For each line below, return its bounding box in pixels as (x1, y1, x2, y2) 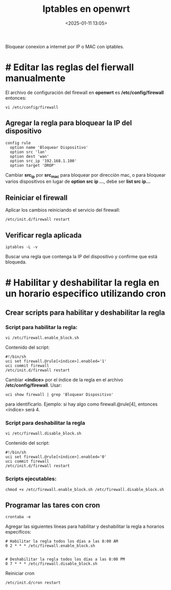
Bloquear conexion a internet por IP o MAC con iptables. (5, 43, 124, 49)
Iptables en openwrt (42, 3, 130, 15)
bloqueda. (5, 259, 27, 265)
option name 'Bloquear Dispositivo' (10, 145, 88, 150)
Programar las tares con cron (5, 501, 100, 509)
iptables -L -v (5, 244, 38, 250)
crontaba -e (5, 515, 31, 520)
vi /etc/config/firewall (5, 105, 59, 110)
